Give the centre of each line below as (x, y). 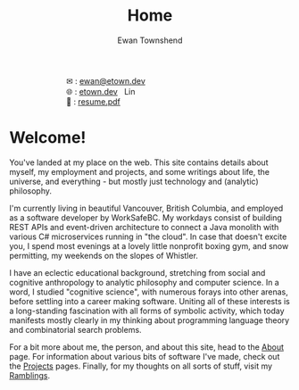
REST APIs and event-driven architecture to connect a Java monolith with (144, 227)
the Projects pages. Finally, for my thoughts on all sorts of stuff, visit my (141, 366)
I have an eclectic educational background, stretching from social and (137, 272)
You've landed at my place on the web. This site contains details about (139, 162)
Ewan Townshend (150, 40)
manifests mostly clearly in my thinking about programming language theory (149, 320)
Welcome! (48, 138)
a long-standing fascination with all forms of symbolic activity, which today (147, 311)
